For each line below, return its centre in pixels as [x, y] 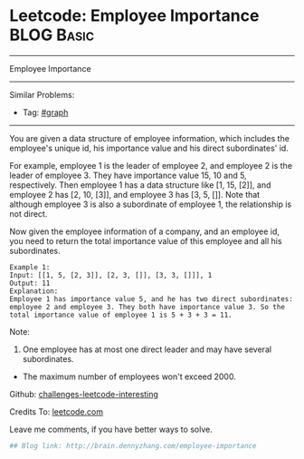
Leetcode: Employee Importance [134, 16]
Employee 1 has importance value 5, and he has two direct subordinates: [152, 299]
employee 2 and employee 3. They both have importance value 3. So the [147, 307]
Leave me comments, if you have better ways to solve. [111, 429]
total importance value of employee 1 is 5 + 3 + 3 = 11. [121, 315]
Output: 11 [30, 283]
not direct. [28, 213]
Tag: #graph [45, 112]
